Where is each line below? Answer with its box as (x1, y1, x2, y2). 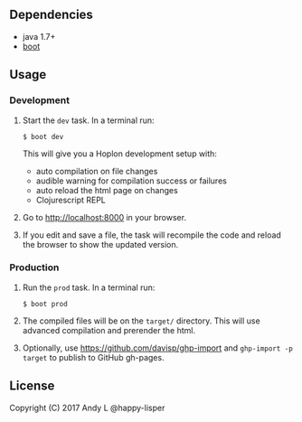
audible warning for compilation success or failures (35, 175, 228, 186)
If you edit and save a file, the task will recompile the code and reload (22, 230, 282, 240)
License (9, 379, 55, 394)
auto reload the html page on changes (35, 184, 178, 195)
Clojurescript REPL (35, 194, 107, 205)
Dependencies (9, 7, 93, 23)
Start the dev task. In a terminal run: (22, 115, 156, 126)
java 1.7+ (22, 31, 56, 42)
